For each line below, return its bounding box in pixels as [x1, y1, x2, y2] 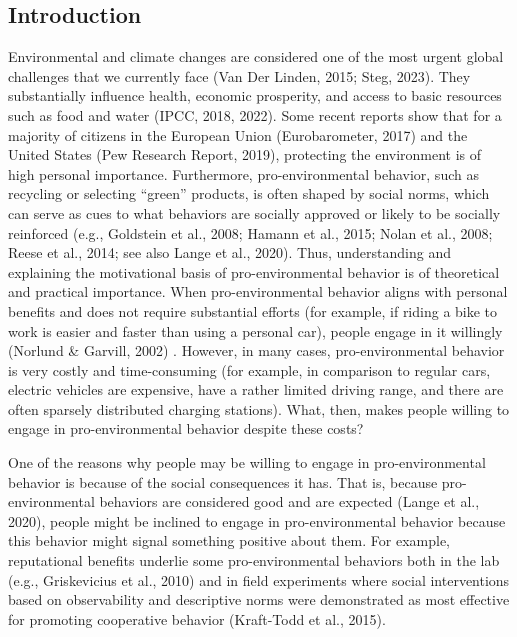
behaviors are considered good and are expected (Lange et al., [99, 491, 480, 512]
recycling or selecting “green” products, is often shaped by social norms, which [8, 183, 490, 204]
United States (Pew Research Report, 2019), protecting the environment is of [8, 144, 482, 165]
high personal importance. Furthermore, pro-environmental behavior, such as [8, 163, 479, 184]
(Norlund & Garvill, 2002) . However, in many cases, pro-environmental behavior [8, 340, 505, 361]
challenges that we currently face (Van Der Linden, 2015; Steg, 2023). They [8, 65, 471, 86]
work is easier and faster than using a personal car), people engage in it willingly [8, 320, 503, 341]
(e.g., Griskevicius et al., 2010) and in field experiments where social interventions [8, 569, 510, 590]
